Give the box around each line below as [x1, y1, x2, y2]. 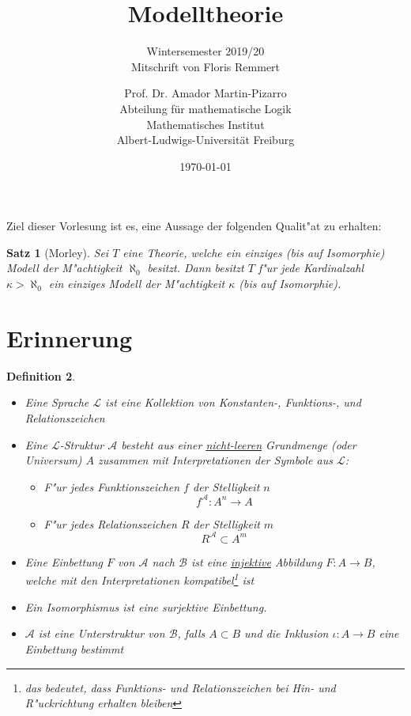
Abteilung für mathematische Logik [119, 100, 292, 116]
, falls [177, 625, 205, 642]
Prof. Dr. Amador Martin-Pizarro [124, 85, 287, 101]
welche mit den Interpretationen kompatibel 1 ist [25, 570, 255, 589]
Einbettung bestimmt [25, 640, 124, 657]
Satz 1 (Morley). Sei [6, 244, 109, 260]
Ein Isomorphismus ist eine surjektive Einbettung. [25, 598, 267, 615]
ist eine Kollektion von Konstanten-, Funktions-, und [105, 394, 361, 411]
